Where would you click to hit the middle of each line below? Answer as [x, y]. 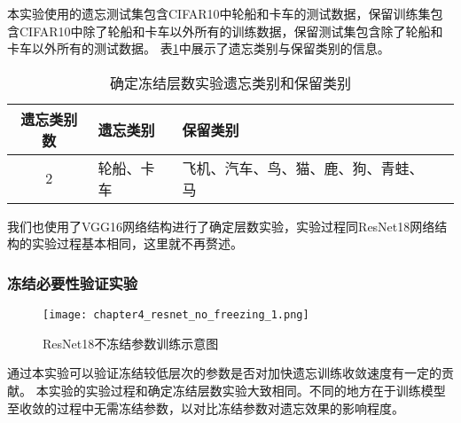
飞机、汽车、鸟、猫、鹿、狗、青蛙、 [303, 168]
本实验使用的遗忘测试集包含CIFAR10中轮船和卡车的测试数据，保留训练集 [219, 13]
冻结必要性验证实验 [73, 282]
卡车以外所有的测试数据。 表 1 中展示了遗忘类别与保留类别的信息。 [199, 48]
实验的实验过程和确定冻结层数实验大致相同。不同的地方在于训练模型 [247, 391]
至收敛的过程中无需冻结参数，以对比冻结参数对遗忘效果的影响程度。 [206, 407]
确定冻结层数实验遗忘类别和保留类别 [230, 82]
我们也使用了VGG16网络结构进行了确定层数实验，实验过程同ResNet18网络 [221, 226]
